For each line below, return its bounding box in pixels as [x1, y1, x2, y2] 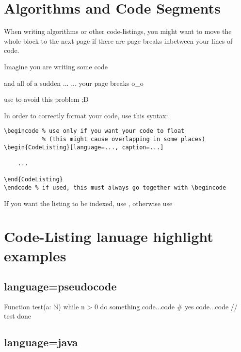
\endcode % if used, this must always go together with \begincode [4, 184, 226, 191]
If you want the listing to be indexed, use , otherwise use [4, 198, 173, 208]
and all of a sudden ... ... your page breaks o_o [4, 78, 144, 88]
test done [4, 311, 32, 321]
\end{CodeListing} [4, 176, 63, 183]
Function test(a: [4, 301, 51, 311]
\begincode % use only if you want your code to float [4, 128, 185, 135]
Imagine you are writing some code [4, 61, 108, 71]
